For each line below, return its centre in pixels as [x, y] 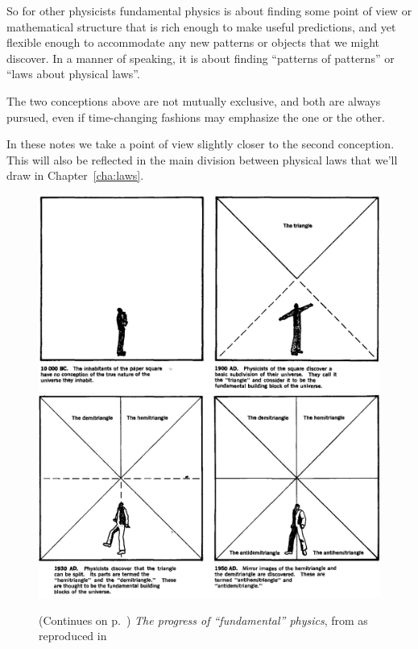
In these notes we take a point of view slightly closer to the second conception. [201, 144]
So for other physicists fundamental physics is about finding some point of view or [209, 10]
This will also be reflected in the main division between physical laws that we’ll [202, 159]
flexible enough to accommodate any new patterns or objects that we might [193, 42]
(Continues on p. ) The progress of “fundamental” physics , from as [203, 620]
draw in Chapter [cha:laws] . [75, 175]
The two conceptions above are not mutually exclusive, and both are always [194, 100]
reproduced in [73, 636]
